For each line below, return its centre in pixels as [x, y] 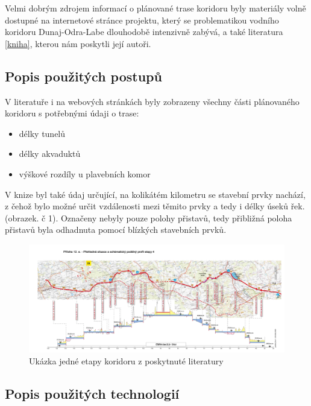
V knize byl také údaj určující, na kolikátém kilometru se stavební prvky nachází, [155, 194]
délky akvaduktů [50, 154]
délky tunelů [42, 133]
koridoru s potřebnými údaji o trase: [72, 113]
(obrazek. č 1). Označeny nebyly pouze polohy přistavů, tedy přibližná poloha [149, 217]
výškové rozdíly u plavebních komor [85, 173]
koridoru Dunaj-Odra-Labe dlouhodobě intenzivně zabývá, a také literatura [144, 32]
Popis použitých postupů [83, 76]
